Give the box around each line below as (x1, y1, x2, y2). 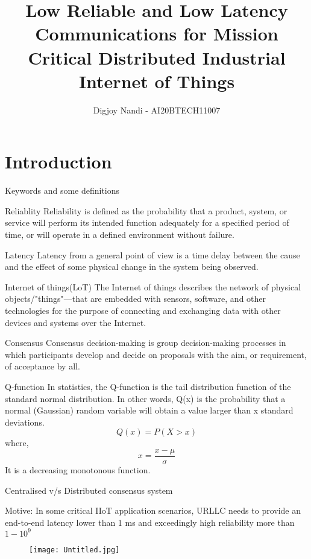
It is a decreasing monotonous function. (5, 463, 151, 476)
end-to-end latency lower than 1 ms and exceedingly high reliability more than (5, 516, 295, 528)
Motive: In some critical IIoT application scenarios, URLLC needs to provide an (5, 504, 301, 517)
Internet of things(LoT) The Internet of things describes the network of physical (5, 280, 301, 293)
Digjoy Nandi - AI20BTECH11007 (93, 103, 221, 116)
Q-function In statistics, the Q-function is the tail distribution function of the (5, 380, 291, 392)
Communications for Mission (35, 21, 278, 46)
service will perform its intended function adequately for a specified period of (5, 216, 289, 229)
